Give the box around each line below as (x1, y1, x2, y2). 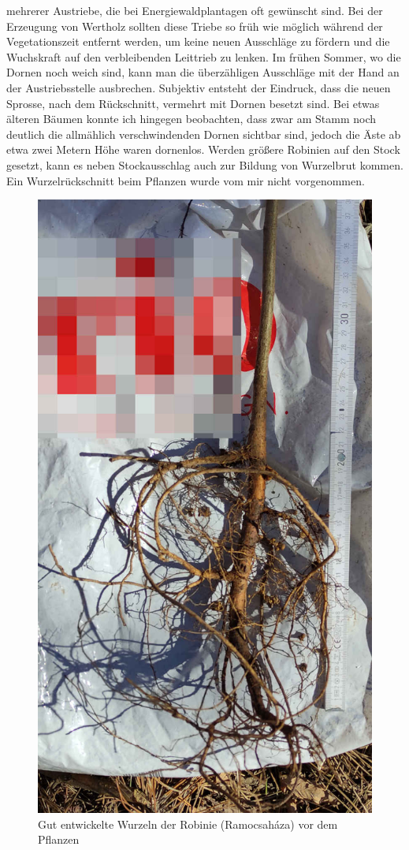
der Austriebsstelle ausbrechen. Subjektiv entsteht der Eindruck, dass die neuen (6, 79, 391, 95)
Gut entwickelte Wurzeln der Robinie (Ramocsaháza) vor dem (38, 815, 338, 832)
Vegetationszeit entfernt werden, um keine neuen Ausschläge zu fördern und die (6, 33, 390, 50)
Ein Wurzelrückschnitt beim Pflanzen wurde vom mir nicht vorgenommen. (6, 172, 365, 188)
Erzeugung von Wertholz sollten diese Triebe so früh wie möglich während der (6, 17, 383, 34)
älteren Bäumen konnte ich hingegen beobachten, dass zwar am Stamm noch (6, 110, 376, 127)
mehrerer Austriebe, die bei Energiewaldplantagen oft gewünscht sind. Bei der (6, 2, 383, 18)
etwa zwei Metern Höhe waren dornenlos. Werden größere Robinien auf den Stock (6, 141, 400, 158)
